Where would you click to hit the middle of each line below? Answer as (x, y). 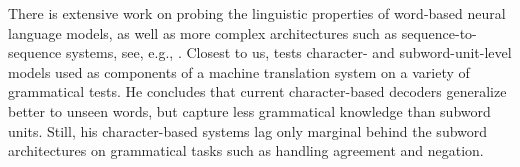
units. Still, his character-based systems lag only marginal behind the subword (248, 130)
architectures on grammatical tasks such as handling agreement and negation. (246, 150)
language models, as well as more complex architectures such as (203, 32)
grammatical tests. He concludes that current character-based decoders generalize (257, 91)
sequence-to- (439, 32)
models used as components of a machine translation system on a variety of (239, 71)
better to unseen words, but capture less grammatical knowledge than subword (249, 110)
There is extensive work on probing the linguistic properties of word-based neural (257, 13)
